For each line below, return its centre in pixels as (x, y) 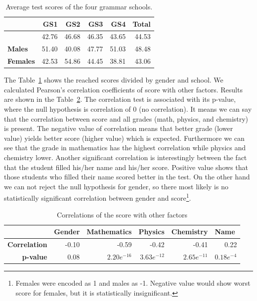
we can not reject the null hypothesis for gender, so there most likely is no (116, 186)
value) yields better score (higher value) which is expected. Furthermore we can (124, 138)
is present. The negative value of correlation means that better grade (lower (119, 128)
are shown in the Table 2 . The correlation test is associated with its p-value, (120, 99)
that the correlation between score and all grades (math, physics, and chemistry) (126, 118)
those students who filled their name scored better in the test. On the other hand (127, 177)
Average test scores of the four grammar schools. (79, 6)
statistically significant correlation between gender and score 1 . (98, 197)
